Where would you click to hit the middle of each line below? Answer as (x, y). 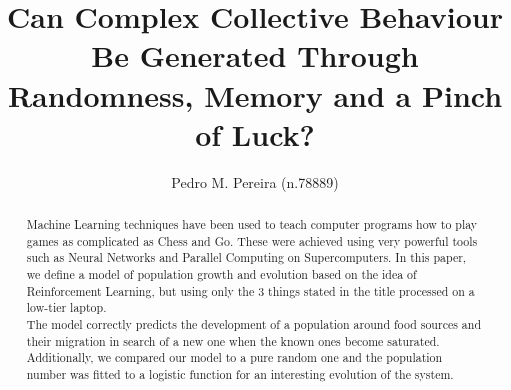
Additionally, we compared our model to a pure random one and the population (234, 357)
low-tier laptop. (66, 307)
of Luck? (255, 133)
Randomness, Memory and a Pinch (255, 94)
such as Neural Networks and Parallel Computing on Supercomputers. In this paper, (246, 257)
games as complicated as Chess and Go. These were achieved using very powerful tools (252, 240)
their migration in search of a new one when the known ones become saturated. (233, 340)
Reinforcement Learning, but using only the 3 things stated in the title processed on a (250, 290)
